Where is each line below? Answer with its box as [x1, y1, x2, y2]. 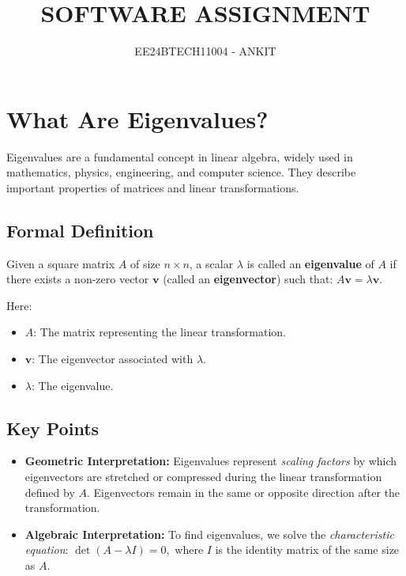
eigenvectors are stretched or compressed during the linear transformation [24, 468, 382, 484]
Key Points [6, 415, 100, 440]
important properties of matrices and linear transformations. [6, 179, 299, 195]
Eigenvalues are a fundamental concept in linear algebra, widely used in [6, 148, 353, 165]
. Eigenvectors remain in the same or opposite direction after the [86, 483, 400, 500]
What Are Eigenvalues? [6, 102, 269, 135]
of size [130, 255, 160, 271]
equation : [24, 541, 69, 558]
